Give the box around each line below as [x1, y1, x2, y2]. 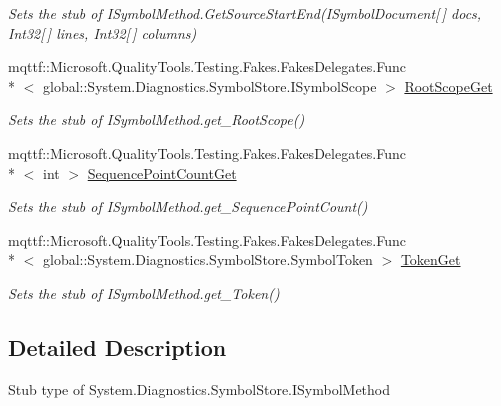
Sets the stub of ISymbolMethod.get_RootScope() [8, 109, 305, 130]
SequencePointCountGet [87, 162, 237, 183]
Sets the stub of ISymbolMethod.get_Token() [8, 282, 280, 303]
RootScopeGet [404, 75, 493, 96]
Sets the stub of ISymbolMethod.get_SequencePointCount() [8, 196, 368, 217]
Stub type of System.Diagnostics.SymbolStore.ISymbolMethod [8, 378, 391, 399]
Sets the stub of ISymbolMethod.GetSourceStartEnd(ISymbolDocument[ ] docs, [8, 3, 482, 23]
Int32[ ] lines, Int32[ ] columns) [8, 22, 197, 43]
